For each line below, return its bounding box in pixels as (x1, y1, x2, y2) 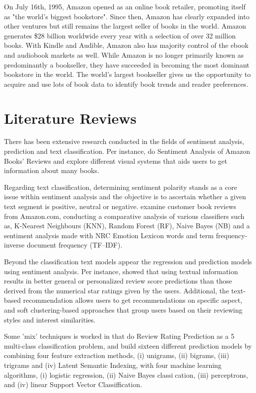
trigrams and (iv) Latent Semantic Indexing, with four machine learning (4, 359, 222, 370)
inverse (4, 240, 25, 250)
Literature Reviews (4, 107, 137, 128)
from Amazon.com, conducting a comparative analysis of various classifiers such (4, 211, 245, 221)
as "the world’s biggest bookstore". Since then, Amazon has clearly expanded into (4, 11, 250, 21)
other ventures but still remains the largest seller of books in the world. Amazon (4, 21, 246, 31)
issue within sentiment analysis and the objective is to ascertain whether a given (4, 191, 246, 202)
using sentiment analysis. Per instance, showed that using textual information (4, 266, 238, 276)
